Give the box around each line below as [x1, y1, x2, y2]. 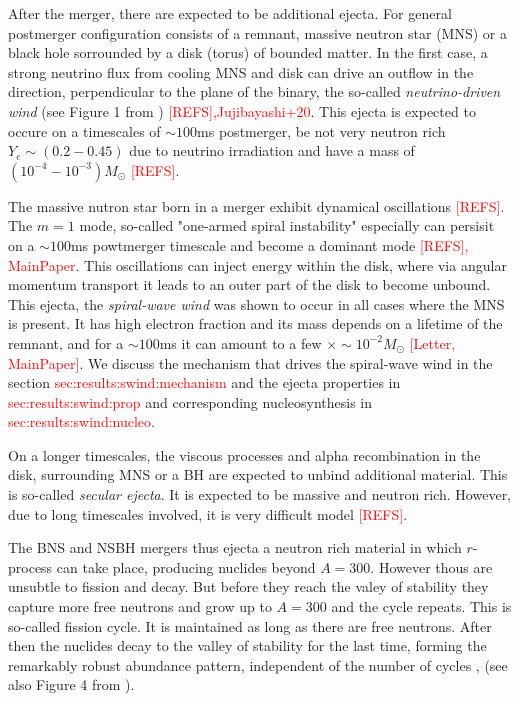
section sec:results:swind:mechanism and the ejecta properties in [8, 372, 401, 393]
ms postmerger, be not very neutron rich [197, 120, 446, 141]
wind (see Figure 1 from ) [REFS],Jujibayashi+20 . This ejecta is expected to [8, 100, 476, 121]
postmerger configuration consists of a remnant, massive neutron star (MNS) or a [8, 22, 507, 43]
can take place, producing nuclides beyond [56, 556, 316, 577]
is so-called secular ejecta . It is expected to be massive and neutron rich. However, [8, 484, 512, 505]
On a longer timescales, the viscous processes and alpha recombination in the [8, 444, 481, 465]
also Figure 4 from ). [8, 674, 135, 695]
